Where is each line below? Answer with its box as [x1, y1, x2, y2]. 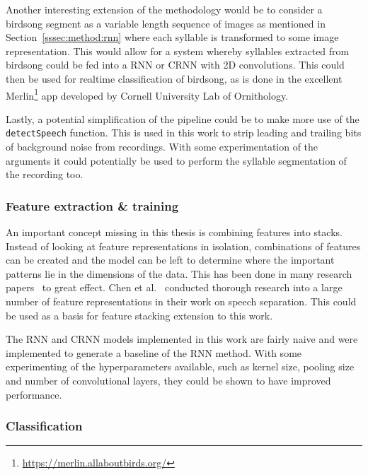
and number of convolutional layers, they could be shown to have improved [6, 373, 331, 387]
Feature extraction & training [6, 197, 179, 214]
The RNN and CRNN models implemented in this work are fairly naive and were [6, 332, 358, 346]
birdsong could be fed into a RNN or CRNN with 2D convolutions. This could [6, 57, 345, 72]
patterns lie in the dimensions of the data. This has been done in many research [6, 266, 352, 281]
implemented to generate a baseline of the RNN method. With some [6, 345, 302, 360]
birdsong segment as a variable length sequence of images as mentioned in [6, 16, 326, 30]
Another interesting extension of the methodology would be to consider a [6, 2, 323, 16]
